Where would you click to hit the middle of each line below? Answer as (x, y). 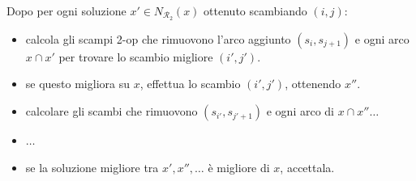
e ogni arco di (300, 111)
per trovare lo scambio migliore (136, 56)
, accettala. (307, 167)
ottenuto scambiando (255, 11)
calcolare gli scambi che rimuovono (112, 111)
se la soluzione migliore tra (92, 167)
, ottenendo (313, 84)
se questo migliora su (77, 84)
